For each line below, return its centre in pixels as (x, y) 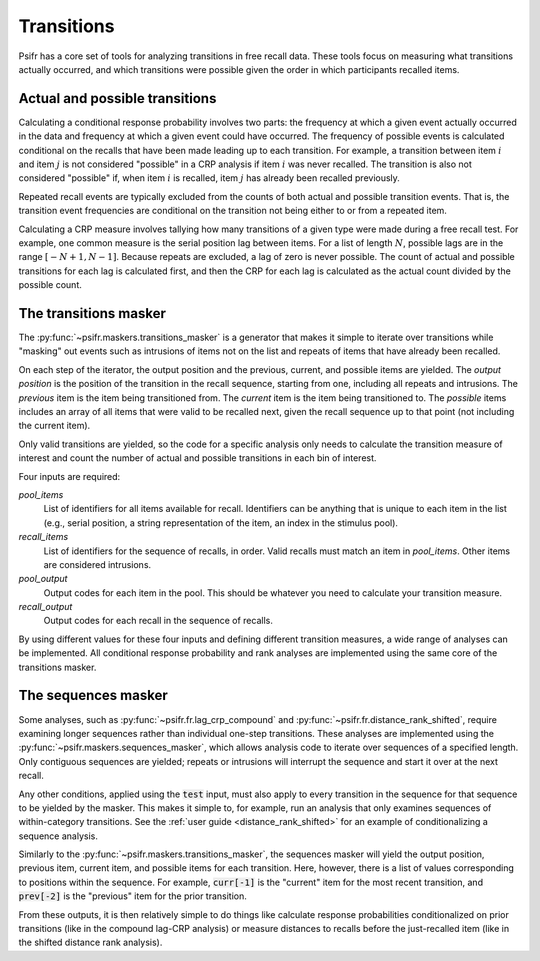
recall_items (43, 537)
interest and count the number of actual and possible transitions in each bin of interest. (197, 458)
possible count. (50, 285)
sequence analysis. (58, 836)
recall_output (45, 607)
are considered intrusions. (97, 564)
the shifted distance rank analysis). (90, 942)
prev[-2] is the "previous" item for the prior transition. (132, 896)
